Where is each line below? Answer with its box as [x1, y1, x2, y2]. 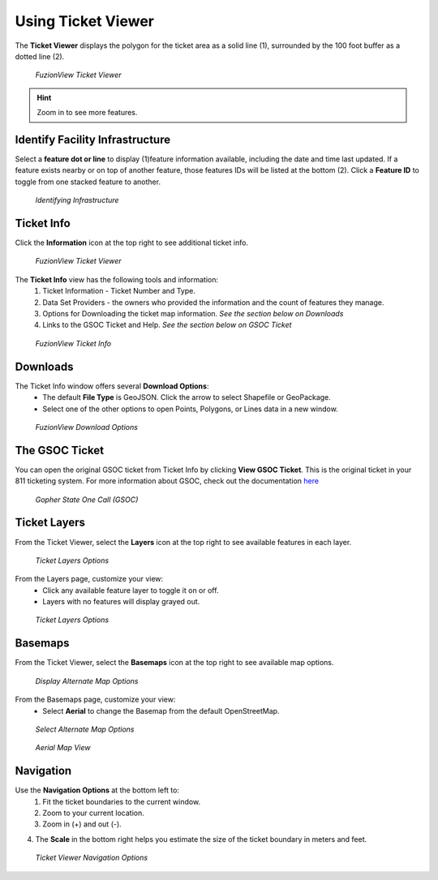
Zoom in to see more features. [36, 108, 138, 118]
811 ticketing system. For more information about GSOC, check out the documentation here [15, 476, 320, 486]
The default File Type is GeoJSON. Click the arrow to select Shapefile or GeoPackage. [42, 393, 332, 402]
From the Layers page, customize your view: [15, 574, 164, 584]
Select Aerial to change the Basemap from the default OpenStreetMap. [42, 706, 280, 715]
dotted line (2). [15, 51, 65, 61]
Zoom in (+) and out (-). [42, 819, 122, 829]
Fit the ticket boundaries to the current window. [42, 796, 201, 806]
